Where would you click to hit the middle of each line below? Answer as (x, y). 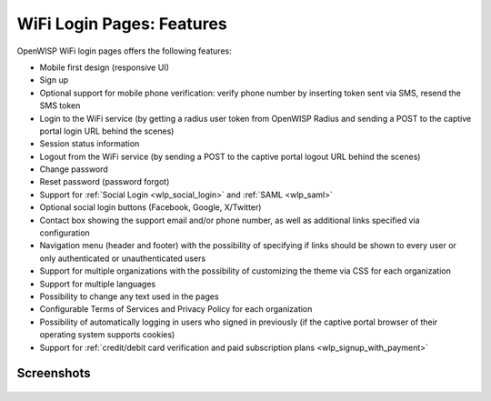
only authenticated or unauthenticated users (123, 258)
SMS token (60, 105)
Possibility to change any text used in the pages (129, 296)
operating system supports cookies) (107, 335)
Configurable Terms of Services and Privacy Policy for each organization (176, 309)
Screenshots (54, 373)
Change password (74, 169)
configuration (65, 233)
